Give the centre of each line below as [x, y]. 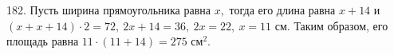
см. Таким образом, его [331, 25]
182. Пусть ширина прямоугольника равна [108, 10]
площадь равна [43, 41]
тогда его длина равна [282, 10]
